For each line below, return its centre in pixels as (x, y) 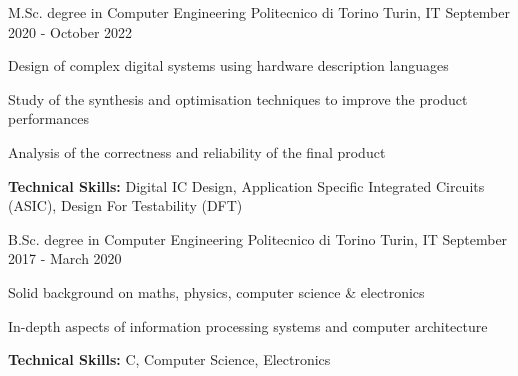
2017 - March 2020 (65, 258)
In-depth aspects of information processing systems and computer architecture (248, 325)
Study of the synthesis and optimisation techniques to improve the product (238, 98)
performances (49, 118)
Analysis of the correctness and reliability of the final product (197, 151)
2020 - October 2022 (70, 31)
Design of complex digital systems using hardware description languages (228, 65)
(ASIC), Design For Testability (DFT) (125, 205)
